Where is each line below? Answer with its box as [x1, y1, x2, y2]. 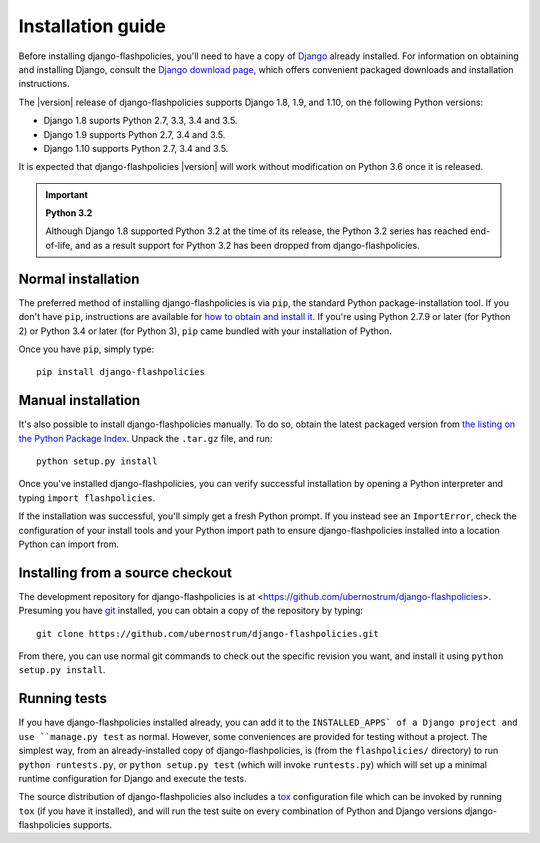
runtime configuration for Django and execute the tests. [18, 772, 247, 784]
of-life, [45, 239, 74, 251]
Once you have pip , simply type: [18, 343, 155, 355]
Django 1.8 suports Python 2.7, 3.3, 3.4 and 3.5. [43, 115, 238, 127]
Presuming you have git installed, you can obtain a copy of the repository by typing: [18, 605, 364, 617]
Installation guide [18, 15, 167, 37]
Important [45, 188, 89, 200]
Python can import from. [18, 538, 120, 550]
